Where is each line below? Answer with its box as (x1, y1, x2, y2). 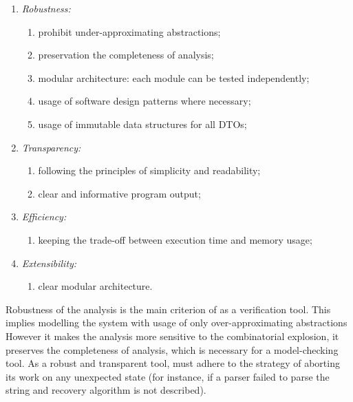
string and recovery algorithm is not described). (6, 383, 206, 397)
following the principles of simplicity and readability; (38, 163, 261, 178)
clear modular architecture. (38, 279, 153, 293)
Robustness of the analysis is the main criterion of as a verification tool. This (6, 301, 331, 316)
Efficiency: (21, 209, 67, 224)
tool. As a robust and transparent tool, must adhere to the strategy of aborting (6, 356, 340, 370)
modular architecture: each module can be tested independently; (38, 70, 310, 85)
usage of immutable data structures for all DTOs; (38, 116, 247, 131)
